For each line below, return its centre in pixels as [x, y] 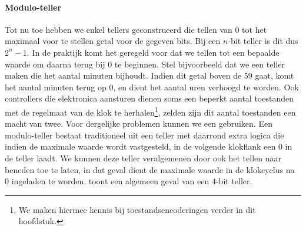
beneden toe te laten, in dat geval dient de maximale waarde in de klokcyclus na [150, 169]
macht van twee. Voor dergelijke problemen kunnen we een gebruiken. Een [139, 124]
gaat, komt [275, 75]
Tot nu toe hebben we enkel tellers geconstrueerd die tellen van [119, 29]
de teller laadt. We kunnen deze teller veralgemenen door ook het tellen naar [143, 158]
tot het [255, 29]
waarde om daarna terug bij [55, 64]
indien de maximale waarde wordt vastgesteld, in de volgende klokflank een [140, 146]
